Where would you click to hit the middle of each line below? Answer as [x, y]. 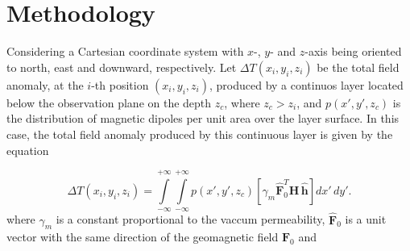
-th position [120, 84]
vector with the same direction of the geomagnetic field [143, 237]
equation [28, 150]
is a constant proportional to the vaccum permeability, [191, 219]
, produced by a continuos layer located [306, 84]
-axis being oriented [353, 51]
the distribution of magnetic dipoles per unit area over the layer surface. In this [203, 118]
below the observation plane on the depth [109, 102]
